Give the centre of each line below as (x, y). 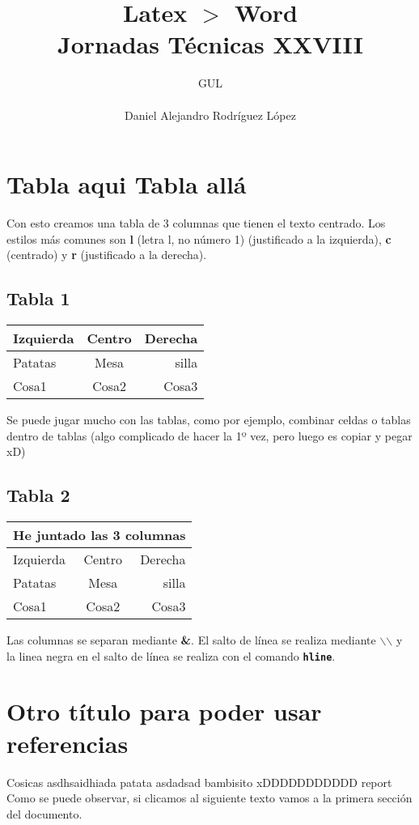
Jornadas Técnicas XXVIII (210, 44)
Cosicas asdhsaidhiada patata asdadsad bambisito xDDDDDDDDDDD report (199, 782)
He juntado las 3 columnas (99, 535)
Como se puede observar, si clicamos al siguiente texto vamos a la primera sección (209, 798)
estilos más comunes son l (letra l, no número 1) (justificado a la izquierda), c (199, 238)
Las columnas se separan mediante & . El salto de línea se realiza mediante (191, 640)
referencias (68, 743)
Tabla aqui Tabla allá (127, 184)
